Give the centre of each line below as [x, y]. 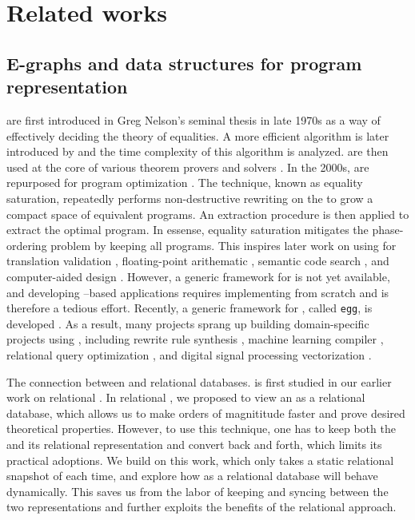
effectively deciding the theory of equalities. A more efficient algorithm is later [198, 135]
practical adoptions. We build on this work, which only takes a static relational [200, 460]
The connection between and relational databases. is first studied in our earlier [199, 381]
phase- [388, 230]
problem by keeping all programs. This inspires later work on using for [223, 245]
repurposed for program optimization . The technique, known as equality [185, 183]
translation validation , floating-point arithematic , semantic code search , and [198, 261]
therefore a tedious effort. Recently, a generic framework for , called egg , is [190, 308]
